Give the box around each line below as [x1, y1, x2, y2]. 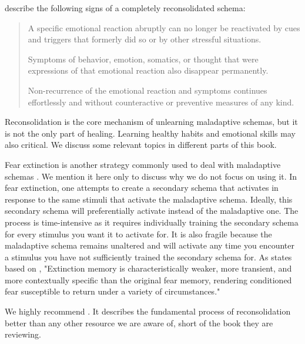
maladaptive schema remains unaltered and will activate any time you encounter [5, 239, 294, 252]
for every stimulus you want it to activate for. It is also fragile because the [5, 227, 272, 240]
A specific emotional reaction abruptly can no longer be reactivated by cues [28, 21, 300, 34]
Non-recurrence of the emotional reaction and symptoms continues [28, 84, 267, 96]
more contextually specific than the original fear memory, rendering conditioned [5, 273, 292, 286]
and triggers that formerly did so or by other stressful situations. [28, 33, 262, 45]
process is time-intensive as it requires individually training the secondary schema [5, 216, 299, 228]
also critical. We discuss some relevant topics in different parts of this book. [5, 138, 277, 151]
